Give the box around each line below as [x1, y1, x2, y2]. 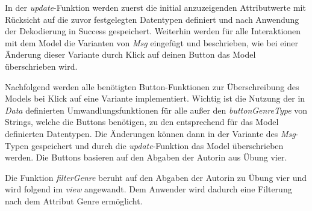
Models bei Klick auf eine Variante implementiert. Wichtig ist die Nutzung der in [5, 92, 305, 105]
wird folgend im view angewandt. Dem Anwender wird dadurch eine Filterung [5, 183, 292, 195]
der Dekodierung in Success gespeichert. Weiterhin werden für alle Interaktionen [5, 25, 301, 37]
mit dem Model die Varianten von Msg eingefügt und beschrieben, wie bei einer [5, 36, 298, 49]
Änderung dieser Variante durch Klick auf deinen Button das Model [5, 48, 256, 61]
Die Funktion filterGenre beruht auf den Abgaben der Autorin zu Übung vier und [5, 171, 307, 183]
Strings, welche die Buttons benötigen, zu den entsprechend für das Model [5, 115, 279, 128]
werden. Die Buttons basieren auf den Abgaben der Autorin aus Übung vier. [5, 151, 287, 164]
